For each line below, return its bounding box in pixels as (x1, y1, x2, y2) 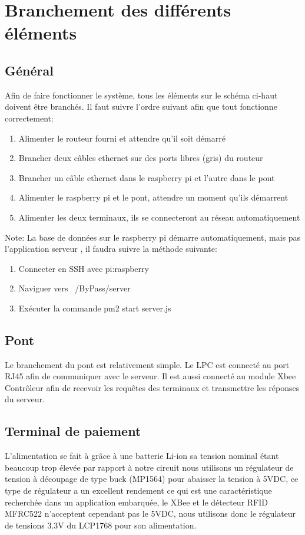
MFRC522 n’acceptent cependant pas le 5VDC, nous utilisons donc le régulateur (5, 507, 296, 520)
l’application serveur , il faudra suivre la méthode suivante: (5, 242, 217, 255)
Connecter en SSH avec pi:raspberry (18, 262, 149, 274)
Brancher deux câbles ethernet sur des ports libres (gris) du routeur (18, 152, 263, 164)
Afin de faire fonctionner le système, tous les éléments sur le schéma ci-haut (5, 88, 278, 101)
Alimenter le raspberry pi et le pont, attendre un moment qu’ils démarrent (18, 191, 289, 204)
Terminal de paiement (5, 422, 141, 440)
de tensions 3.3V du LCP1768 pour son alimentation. (5, 518, 197, 531)
